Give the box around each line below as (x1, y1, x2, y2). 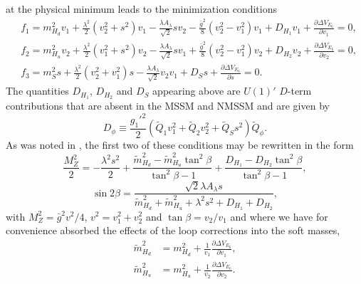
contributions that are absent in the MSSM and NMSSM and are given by (6, 98, 330, 112)
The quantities (6, 83, 69, 98)
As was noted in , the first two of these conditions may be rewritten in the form (6, 137, 354, 152)
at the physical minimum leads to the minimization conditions (6, 1, 277, 16)
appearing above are (152, 83, 241, 98)
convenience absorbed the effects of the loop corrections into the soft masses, (6, 223, 340, 238)
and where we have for (230, 209, 328, 223)
